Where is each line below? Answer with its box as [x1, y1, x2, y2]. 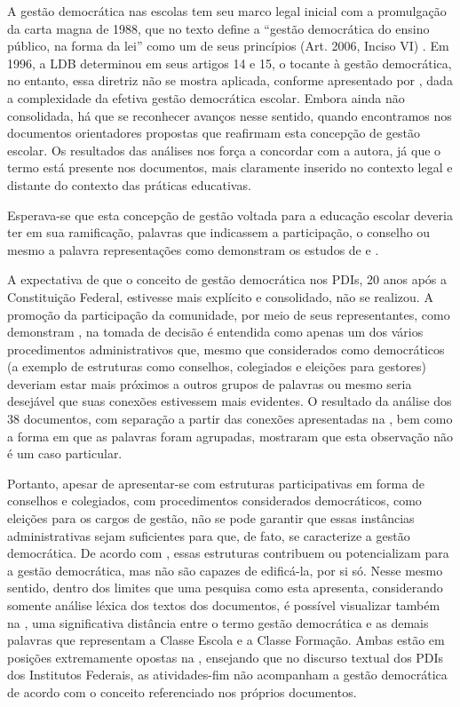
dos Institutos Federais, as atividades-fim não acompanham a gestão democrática [7, 665, 448, 684]
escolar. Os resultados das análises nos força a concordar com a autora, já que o [7, 140, 441, 159]
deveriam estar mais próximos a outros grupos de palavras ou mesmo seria [7, 374, 412, 393]
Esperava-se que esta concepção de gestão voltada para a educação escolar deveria [7, 205, 453, 224]
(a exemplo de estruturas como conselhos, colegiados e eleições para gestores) [7, 357, 427, 376]
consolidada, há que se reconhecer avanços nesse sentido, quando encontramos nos [7, 106, 452, 124]
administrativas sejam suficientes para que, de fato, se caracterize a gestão [7, 526, 410, 544]
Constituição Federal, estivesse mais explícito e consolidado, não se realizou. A [7, 287, 433, 306]
